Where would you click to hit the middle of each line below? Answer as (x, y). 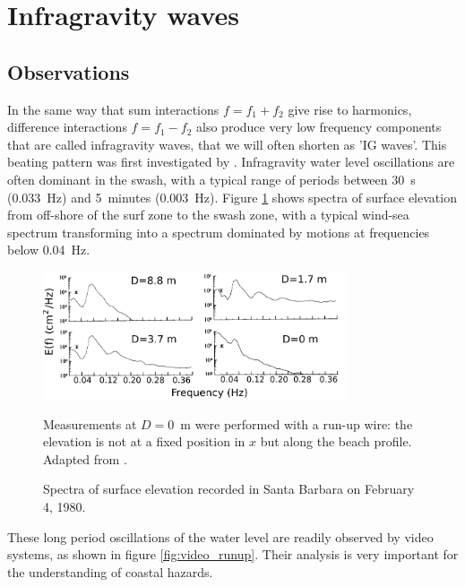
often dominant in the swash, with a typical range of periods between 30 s (211, 179)
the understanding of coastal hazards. (110, 571)
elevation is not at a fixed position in (144, 441)
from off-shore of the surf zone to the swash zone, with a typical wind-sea (208, 215)
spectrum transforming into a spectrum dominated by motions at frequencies (219, 232)
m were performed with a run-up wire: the (297, 423)
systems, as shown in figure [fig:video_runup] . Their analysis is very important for (233, 554)
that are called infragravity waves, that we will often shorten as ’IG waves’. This (227, 144)
